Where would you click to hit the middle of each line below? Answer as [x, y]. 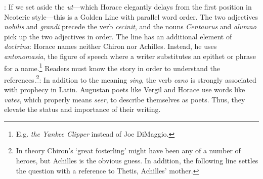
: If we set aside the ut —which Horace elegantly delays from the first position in [128, 7]
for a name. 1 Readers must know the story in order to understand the [112, 67]
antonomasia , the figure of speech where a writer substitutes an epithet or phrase [130, 56]
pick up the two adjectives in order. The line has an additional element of [118, 36]
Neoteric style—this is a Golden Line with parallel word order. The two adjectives [131, 16]
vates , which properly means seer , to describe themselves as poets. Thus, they [125, 99]
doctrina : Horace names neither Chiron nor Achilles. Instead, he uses [111, 46]
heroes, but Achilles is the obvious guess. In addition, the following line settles [137, 161]
